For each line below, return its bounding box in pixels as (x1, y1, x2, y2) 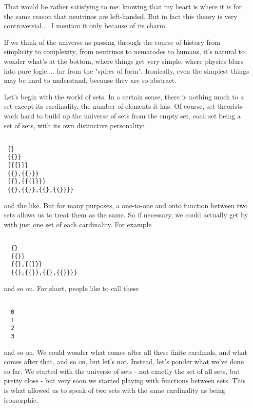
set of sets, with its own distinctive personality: (4, 120, 145, 130)
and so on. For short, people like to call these (4, 283, 139, 293)
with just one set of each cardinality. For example (4, 219, 152, 229)
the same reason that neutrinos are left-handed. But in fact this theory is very (4, 11, 237, 21)
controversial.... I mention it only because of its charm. (4, 20, 167, 31)
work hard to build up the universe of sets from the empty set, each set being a (4, 110, 241, 120)
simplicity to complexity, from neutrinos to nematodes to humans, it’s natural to (4, 46, 245, 57)
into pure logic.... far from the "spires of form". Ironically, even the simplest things (4, 65, 249, 76)
